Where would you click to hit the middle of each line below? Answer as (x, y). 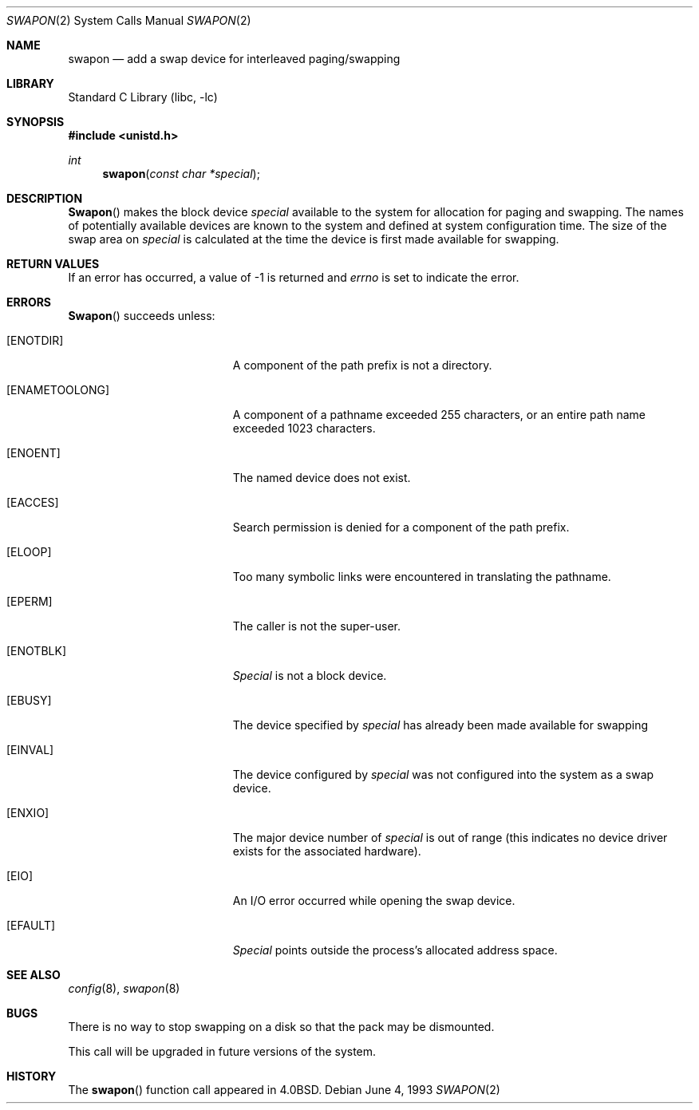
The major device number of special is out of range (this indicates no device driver (450, 837)
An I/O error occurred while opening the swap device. (374, 901)
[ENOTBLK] (36, 651)
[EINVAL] (30, 750)
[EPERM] (30, 601)
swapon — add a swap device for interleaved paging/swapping (234, 59)
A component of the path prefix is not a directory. (362, 365)
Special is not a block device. (310, 675)
